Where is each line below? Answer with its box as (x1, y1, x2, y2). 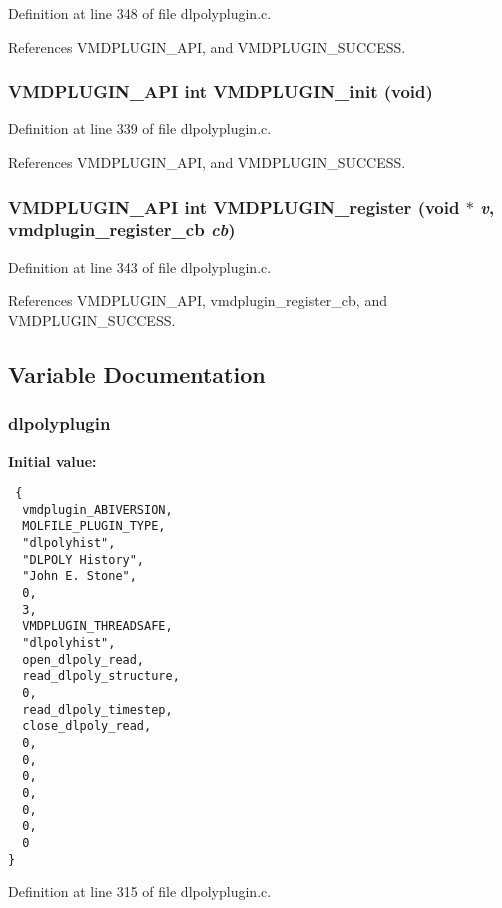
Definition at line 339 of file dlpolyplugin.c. (8, 118, 272, 139)
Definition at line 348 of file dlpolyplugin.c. (8, 3, 272, 23)
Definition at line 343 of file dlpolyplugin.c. (8, 256, 272, 277)
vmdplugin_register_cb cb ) (8, 217, 236, 242)
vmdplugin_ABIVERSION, (22, 502, 173, 517)
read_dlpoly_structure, (22, 669, 180, 684)
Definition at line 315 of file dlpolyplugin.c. (8, 881, 272, 902)
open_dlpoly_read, (22, 652, 145, 667)
